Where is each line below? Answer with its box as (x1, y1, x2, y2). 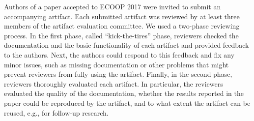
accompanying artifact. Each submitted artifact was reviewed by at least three (4, 11, 240, 21)
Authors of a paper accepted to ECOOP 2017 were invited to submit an (4, 1, 221, 11)
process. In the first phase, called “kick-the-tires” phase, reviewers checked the (4, 30, 239, 40)
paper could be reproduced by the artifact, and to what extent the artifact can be (4, 97, 251, 108)
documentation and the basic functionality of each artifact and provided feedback (4, 40, 249, 50)
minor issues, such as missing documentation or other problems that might (4, 59, 229, 69)
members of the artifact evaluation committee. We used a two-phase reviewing (4, 21, 240, 31)
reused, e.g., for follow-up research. (4, 107, 109, 118)
